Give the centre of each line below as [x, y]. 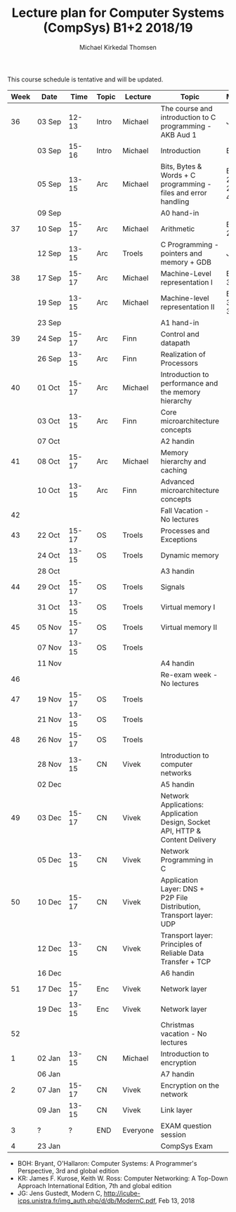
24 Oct [49, 555]
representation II [188, 307]
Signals [173, 586]
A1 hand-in [180, 322]
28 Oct [49, 571]
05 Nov [50, 627]
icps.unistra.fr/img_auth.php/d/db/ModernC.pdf [86, 1200]
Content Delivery [188, 839]
